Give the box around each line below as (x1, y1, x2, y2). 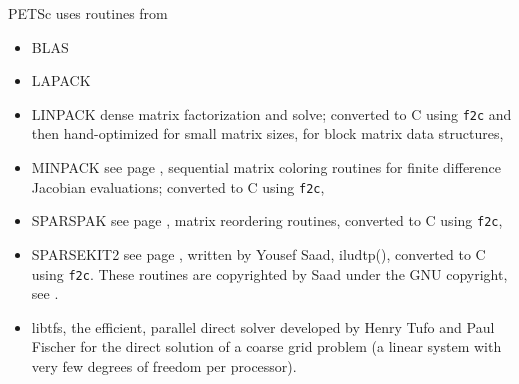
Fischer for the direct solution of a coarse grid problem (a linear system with (31, 336, 502, 357)
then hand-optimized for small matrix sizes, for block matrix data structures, (31, 123, 504, 144)
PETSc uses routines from (8, 3, 168, 23)
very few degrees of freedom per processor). (31, 355, 297, 376)
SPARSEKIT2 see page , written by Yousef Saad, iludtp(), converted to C (31, 243, 486, 264)
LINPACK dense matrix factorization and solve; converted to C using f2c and (31, 103, 512, 124)
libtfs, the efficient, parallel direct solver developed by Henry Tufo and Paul (31, 316, 495, 337)
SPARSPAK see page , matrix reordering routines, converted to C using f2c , (31, 210, 503, 231)
